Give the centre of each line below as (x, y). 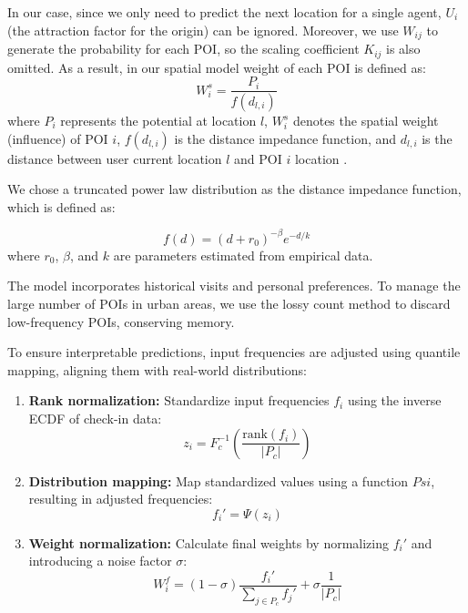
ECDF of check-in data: (95, 419)
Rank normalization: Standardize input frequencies (179, 400)
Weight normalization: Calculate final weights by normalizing (209, 542)
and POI (258, 158)
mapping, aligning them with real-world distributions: (157, 369)
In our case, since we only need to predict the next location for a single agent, (224, 12)
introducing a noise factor (100, 561)
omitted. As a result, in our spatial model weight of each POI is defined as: (217, 67)
